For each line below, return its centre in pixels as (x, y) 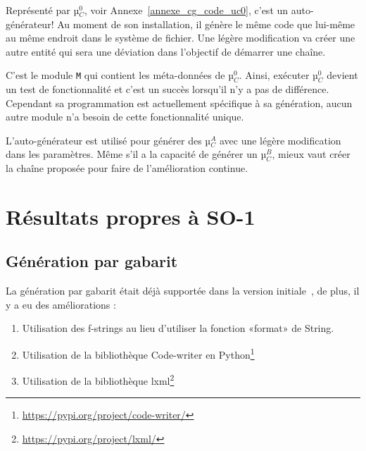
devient (342, 75)
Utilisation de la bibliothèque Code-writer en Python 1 (138, 353)
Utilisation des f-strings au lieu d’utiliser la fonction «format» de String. (178, 328)
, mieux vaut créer (311, 154)
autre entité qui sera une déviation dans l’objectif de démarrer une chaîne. (166, 51)
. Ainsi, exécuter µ (278, 75)
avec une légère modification (280, 140)
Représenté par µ (43, 10)
